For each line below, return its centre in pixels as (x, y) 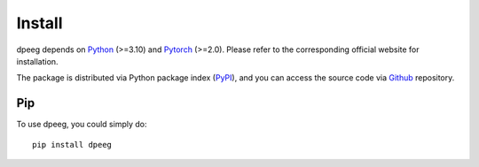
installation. (37, 61)
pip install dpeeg (72, 144)
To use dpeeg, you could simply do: (82, 125)
